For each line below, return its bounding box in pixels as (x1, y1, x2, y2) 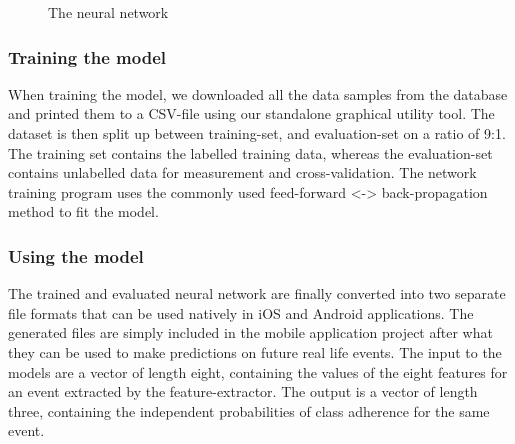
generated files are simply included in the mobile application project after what (8, 322, 493, 343)
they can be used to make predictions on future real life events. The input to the (8, 341, 502, 362)
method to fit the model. (8, 201, 159, 222)
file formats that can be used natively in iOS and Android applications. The (8, 302, 474, 323)
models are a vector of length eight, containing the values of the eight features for (8, 361, 508, 382)
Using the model (8, 243, 144, 268)
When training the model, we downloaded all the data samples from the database (8, 83, 508, 104)
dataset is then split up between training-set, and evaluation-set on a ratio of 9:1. (8, 123, 506, 143)
